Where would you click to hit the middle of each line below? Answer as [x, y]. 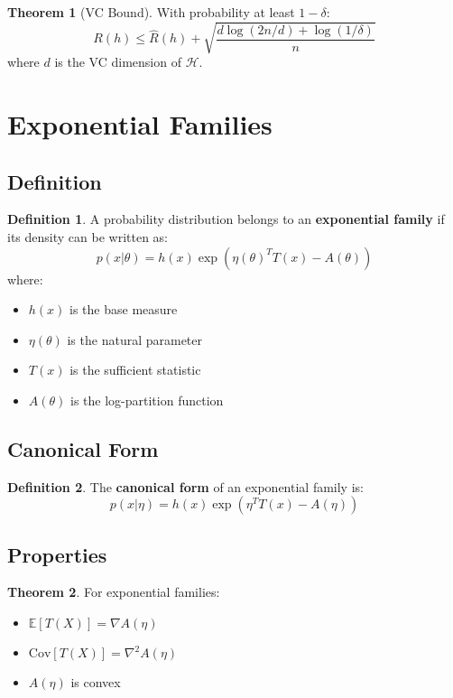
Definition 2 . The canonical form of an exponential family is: [185, 486]
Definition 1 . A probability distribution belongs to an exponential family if [226, 219]
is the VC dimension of [118, 62]
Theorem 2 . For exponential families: [114, 592]
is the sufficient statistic [135, 370]
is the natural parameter [135, 339]
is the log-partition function [147, 400]
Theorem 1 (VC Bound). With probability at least [151, 12]
